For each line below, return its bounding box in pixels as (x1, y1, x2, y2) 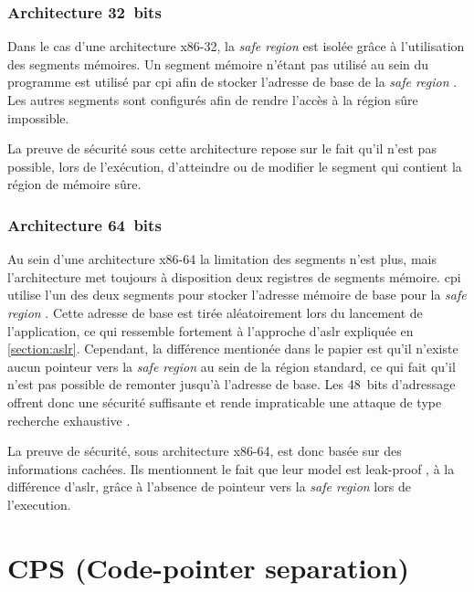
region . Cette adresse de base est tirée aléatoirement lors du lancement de (7, 302, 423, 322)
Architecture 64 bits (7, 213, 162, 236)
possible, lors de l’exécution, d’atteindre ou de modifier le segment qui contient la (7, 156, 462, 175)
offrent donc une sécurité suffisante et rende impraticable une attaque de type (7, 392, 442, 411)
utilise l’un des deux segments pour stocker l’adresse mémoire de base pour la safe (7, 285, 467, 304)
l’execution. (7, 494, 71, 513)
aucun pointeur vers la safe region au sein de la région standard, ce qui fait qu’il (7, 356, 456, 375)
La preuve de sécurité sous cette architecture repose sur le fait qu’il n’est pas (7, 139, 437, 158)
